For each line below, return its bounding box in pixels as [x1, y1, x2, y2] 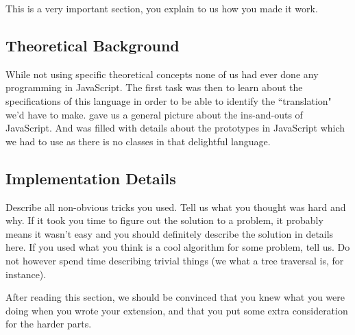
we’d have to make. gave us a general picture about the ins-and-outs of [5, 107, 303, 121]
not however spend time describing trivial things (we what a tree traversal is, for [5, 253, 344, 267]
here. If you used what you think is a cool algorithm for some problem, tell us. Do [5, 240, 350, 254]
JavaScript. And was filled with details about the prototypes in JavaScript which [5, 121, 345, 135]
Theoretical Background [5, 34, 180, 55]
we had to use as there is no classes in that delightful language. [5, 134, 271, 148]
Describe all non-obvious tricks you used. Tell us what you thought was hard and [5, 199, 346, 214]
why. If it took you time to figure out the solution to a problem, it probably [5, 213, 323, 227]
